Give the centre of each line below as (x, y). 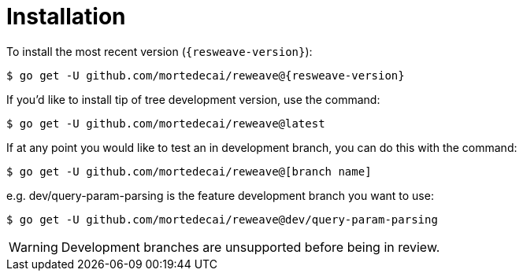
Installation (66, 17)
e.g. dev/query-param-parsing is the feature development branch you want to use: (220, 195)
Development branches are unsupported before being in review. (250, 247)
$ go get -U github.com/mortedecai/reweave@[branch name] (189, 171)
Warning (33, 247)
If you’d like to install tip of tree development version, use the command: (193, 99)
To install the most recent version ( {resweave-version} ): (159, 51)
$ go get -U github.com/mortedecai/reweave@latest (166, 123)
